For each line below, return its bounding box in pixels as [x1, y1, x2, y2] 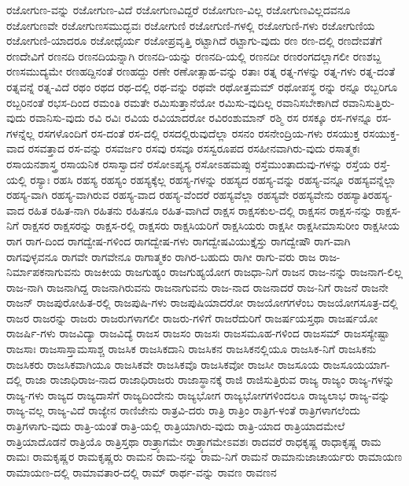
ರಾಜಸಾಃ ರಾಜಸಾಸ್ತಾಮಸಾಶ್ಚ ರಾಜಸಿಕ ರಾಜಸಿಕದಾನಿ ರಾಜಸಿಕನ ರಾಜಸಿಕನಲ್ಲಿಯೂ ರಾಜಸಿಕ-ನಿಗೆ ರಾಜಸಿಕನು [6, 341, 377, 357]
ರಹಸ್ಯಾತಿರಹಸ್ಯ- [337, 186, 392, 203]
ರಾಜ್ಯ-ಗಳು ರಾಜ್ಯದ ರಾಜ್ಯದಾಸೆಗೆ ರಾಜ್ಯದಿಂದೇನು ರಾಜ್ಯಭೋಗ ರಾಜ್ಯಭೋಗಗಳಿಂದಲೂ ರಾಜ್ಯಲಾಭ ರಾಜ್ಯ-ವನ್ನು [6, 386, 390, 403]
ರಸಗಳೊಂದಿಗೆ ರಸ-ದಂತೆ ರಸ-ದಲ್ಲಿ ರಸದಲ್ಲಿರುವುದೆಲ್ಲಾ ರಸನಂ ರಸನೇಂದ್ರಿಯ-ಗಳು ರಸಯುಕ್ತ [38, 124, 359, 141]
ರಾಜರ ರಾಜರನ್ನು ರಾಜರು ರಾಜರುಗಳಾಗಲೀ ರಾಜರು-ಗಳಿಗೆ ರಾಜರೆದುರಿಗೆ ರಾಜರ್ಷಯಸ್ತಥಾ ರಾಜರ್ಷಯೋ [6, 309, 378, 326]
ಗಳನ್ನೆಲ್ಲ [6, 124, 35, 141]
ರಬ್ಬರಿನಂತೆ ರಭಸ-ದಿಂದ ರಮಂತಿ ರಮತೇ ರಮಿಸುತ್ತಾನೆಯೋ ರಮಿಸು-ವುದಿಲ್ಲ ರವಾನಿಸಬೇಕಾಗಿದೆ [6, 94, 339, 110]
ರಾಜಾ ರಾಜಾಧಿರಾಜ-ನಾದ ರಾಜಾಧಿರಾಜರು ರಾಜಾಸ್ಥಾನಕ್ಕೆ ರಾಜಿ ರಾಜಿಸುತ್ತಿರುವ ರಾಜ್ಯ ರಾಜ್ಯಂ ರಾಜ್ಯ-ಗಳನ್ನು [25, 371, 395, 388]
